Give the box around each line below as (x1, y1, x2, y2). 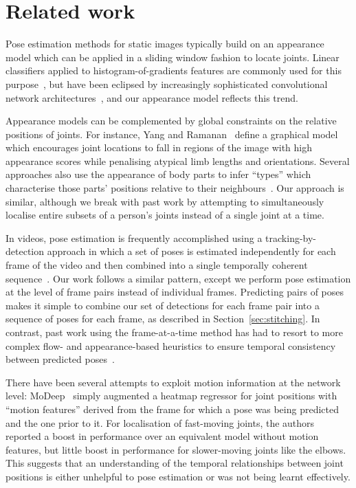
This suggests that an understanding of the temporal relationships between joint (5, 456, 344, 470)
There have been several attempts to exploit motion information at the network (5, 375, 341, 389)
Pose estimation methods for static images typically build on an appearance (5, 36, 324, 51)
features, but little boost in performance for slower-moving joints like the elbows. (5, 442, 346, 456)
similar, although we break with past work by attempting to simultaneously (5, 194, 324, 208)
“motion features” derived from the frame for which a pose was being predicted (5, 401, 340, 416)
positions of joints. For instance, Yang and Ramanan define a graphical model (5, 126, 338, 141)
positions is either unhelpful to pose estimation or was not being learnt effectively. (5, 469, 351, 483)
